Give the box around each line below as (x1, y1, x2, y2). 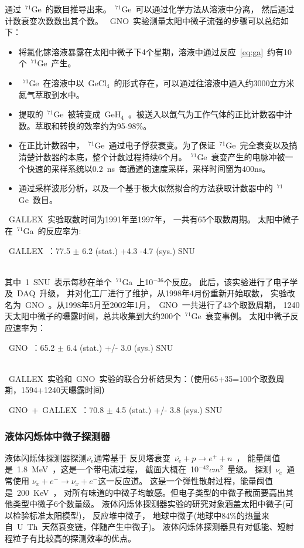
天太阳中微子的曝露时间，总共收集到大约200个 (5, 310, 181, 322)
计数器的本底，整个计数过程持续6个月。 (35, 150, 187, 163)
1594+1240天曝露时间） (21, 384, 110, 396)
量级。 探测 (227, 463, 271, 475)
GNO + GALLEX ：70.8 (8, 404, 104, 416)
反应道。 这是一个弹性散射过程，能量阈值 (114, 475, 273, 487)
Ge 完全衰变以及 (226, 139, 289, 151)
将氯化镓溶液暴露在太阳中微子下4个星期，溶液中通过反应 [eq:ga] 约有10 (18, 45, 292, 57)
